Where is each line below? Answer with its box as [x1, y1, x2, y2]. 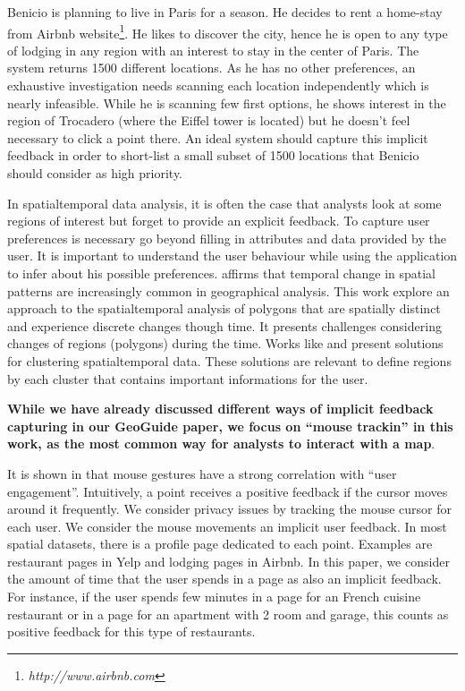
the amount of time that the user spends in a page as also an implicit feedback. [7, 569, 442, 588]
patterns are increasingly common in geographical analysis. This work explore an [7, 281, 450, 300]
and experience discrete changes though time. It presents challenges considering [7, 316, 442, 335]
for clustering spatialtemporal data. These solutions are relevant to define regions [7, 351, 452, 370]
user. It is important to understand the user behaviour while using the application [7, 246, 458, 265]
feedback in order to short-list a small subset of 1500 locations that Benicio [7, 146, 419, 165]
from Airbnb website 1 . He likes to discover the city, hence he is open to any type [7, 21, 448, 42]
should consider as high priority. [7, 164, 182, 182]
